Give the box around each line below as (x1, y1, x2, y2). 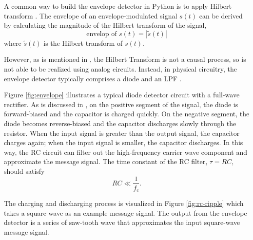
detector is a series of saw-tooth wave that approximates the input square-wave (4, 217, 240, 227)
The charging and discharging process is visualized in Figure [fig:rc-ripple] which (4, 198, 244, 208)
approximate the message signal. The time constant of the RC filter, (4, 156, 208, 166)
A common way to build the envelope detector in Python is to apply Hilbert (4, 1, 232, 11)
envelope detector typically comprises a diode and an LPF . (4, 73, 182, 83)
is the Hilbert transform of (43, 37, 123, 48)
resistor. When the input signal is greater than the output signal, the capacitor (4, 128, 240, 138)
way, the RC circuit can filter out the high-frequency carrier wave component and (4, 147, 247, 157)
